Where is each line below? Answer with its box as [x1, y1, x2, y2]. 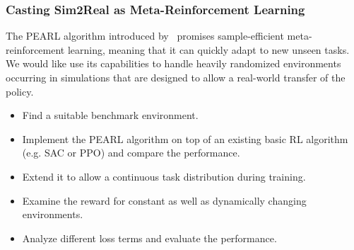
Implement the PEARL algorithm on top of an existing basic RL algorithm [22, 131, 348, 146]
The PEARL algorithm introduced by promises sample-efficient [6, 28, 284, 43]
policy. [6, 84, 34, 98]
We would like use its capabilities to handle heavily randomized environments [6, 56, 341, 71]
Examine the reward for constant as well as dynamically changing [22, 193, 307, 208]
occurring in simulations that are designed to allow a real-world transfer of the [6, 70, 346, 84]
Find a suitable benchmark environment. [22, 108, 199, 123]
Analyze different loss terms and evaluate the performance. [22, 230, 277, 245]
